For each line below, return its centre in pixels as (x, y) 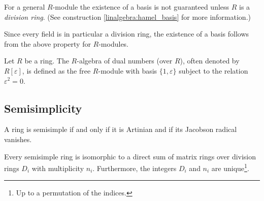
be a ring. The (47, 61)
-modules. (114, 43)
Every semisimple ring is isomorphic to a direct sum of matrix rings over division (130, 156)
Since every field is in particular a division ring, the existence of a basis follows (127, 34)
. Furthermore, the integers (135, 168)
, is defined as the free (56, 70)
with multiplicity (58, 168)
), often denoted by (210, 61)
